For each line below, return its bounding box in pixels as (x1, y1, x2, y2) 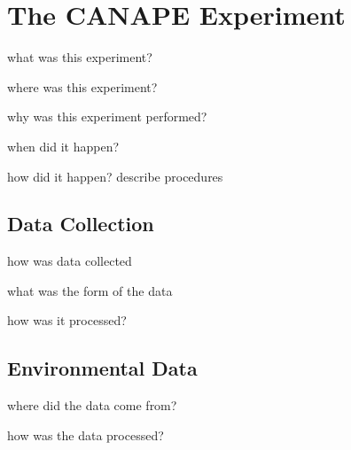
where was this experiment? (7, 77, 158, 96)
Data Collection (7, 210, 154, 237)
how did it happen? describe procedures (7, 167, 223, 185)
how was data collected (7, 252, 132, 270)
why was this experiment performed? (7, 107, 207, 126)
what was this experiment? (7, 48, 152, 66)
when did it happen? (7, 136, 120, 155)
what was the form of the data (7, 281, 173, 299)
